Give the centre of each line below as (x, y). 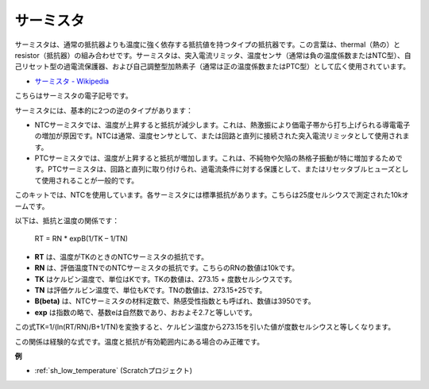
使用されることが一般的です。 (90, 180)
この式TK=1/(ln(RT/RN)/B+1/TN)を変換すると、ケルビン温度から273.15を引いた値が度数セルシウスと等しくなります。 (205, 327)
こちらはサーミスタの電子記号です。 (73, 96)
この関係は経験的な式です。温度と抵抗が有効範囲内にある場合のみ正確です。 (139, 341)
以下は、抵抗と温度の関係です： (67, 221)
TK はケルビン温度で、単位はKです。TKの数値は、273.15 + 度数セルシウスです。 (166, 279)
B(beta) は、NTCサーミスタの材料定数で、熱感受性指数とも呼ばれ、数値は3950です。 (175, 301)
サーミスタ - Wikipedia (72, 81)
